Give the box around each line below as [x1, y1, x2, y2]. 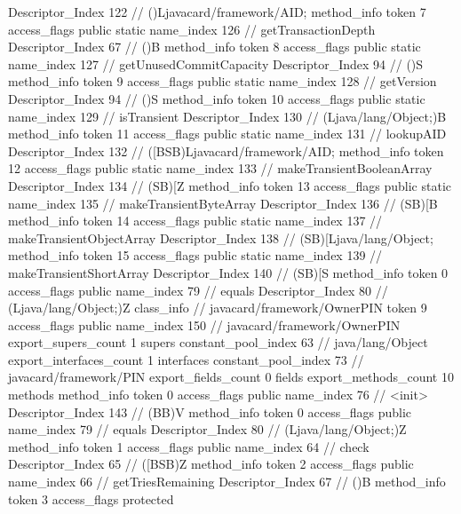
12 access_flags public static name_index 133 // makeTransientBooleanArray [8, 159, 433, 178]
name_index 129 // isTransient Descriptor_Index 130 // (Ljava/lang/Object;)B [8, 107, 447, 125]
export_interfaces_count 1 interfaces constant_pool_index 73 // [8, 350, 364, 368]
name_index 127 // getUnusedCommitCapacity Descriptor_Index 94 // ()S [8, 54, 424, 73]
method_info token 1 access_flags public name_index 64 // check [8, 437, 370, 455]
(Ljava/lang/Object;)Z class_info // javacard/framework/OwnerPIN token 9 [8, 298, 427, 317]
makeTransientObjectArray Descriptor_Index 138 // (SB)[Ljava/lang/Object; [8, 228, 433, 247]
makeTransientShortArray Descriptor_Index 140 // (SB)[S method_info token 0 [8, 263, 449, 281]
